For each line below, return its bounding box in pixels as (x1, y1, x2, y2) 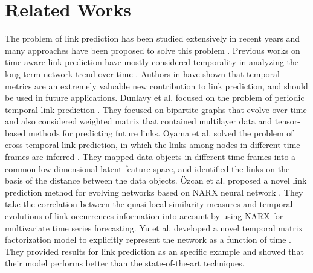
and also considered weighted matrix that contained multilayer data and (5, 115, 273, 127)
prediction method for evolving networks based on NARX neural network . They (5, 185, 303, 198)
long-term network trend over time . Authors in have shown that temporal (5, 67, 280, 80)
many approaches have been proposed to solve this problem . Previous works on (5, 43, 300, 56)
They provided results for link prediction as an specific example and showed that (5, 245, 304, 257)
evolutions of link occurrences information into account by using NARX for (5, 210, 283, 222)
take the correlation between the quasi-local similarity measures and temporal (5, 198, 293, 210)
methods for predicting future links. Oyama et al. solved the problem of (28, 126, 294, 139)
